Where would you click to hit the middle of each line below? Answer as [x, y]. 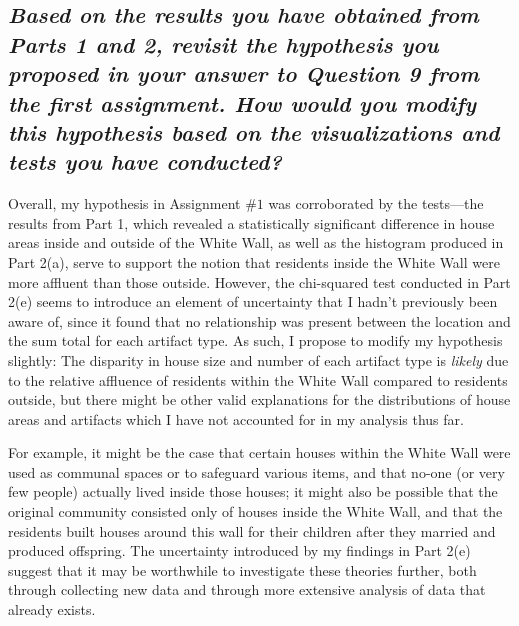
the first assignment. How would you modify [242, 102]
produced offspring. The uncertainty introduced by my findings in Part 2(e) [239, 550]
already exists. [52, 609]
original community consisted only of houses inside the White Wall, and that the [255, 511]
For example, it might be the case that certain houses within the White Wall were [259, 452]
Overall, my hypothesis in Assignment [124, 203]
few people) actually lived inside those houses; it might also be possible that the [253, 491]
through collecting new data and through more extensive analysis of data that [247, 589]
